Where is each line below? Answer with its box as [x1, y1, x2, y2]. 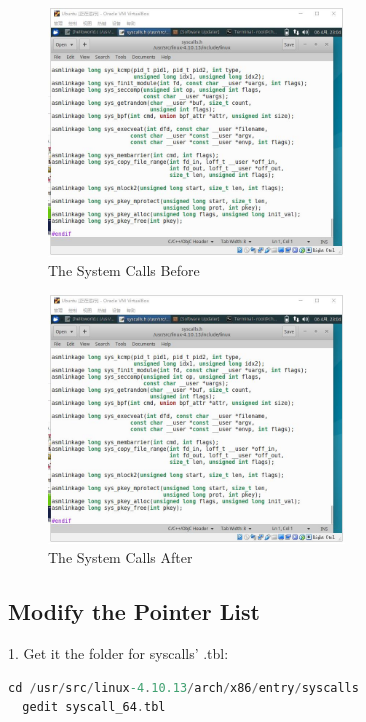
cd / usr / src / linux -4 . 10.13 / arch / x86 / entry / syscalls [8, 680, 359, 695]
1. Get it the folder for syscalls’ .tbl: [8, 643, 229, 664]
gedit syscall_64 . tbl [22, 700, 166, 715]
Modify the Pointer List [8, 596, 260, 627]
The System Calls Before [48, 260, 200, 281]
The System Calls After [48, 547, 193, 568]
